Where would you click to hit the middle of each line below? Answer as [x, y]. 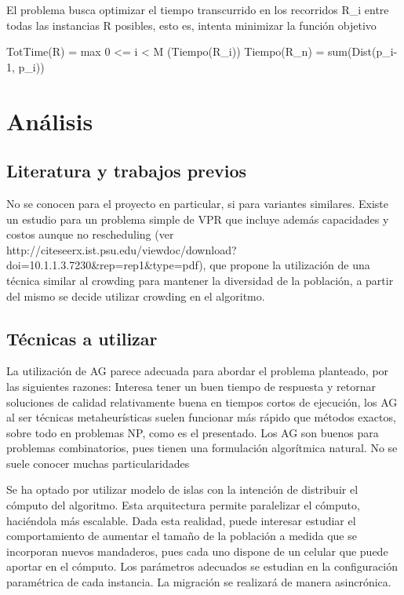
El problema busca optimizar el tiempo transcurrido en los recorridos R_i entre [198, 9]
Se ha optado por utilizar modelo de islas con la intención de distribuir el [182, 489]
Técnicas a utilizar [82, 338]
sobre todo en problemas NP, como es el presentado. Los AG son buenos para [193, 432]
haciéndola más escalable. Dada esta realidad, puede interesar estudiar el [181, 520]
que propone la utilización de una [290, 265]
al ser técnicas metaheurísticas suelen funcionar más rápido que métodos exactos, [201, 417]
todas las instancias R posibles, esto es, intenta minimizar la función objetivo [191, 25]
